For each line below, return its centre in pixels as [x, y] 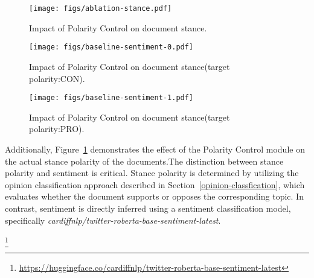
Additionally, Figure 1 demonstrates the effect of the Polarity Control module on [155, 149]
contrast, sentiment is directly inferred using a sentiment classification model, [148, 208]
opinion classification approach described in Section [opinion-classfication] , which [155, 184]
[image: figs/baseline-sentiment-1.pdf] [111, 98]
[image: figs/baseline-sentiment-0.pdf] [111, 47]
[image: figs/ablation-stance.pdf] [101, 8]
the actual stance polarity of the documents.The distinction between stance [144, 161]
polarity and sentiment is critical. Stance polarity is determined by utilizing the [152, 173]
